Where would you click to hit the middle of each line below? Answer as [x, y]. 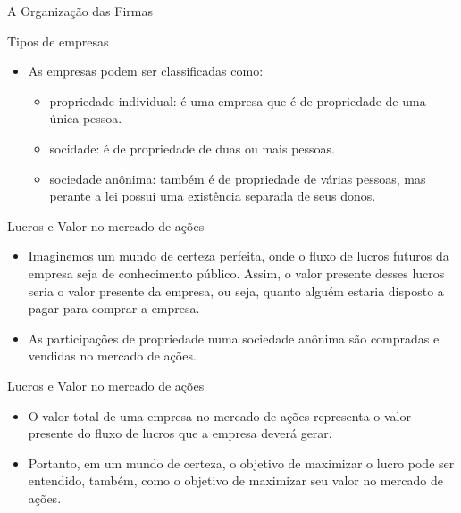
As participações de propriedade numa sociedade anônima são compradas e [234, 338]
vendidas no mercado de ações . [112, 356]
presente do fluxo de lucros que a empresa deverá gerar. [180, 433]
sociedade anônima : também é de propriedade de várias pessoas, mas [238, 178]
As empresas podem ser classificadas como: [146, 71]
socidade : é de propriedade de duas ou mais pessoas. [193, 148]
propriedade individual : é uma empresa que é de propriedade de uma [238, 100]
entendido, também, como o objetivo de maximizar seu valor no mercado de [235, 480]
